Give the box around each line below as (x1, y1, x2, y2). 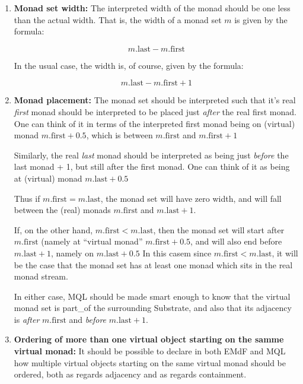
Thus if (14, 192, 40, 204)
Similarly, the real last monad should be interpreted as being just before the (14, 148, 289, 161)
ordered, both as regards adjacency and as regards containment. (14, 368, 247, 380)
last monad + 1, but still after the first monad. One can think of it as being (14, 160, 290, 173)
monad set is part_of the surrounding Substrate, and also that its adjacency (14, 302, 292, 314)
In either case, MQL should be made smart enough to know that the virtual (14, 290, 291, 302)
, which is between (86, 129, 153, 141)
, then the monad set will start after (153, 223, 285, 236)
